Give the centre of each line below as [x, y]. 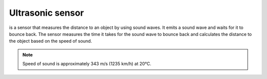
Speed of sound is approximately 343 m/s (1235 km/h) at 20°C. [87, 64]
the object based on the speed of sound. [51, 41]
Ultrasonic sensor [46, 13]
